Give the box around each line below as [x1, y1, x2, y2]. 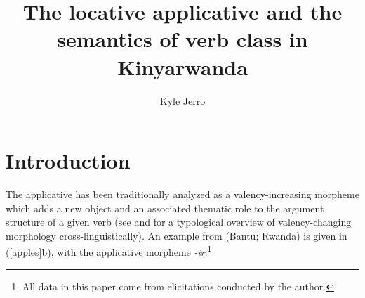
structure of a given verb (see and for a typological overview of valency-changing [6, 214, 352, 229]
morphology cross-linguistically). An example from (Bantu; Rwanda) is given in [6, 228, 347, 242]
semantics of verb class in [57, 25, 308, 53]
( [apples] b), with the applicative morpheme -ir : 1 [6, 242, 212, 259]
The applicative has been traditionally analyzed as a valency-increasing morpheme [6, 187, 359, 202]
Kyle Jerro [159, 93, 206, 108]
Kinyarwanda [117, 52, 248, 81]
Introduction [6, 146, 131, 175]
